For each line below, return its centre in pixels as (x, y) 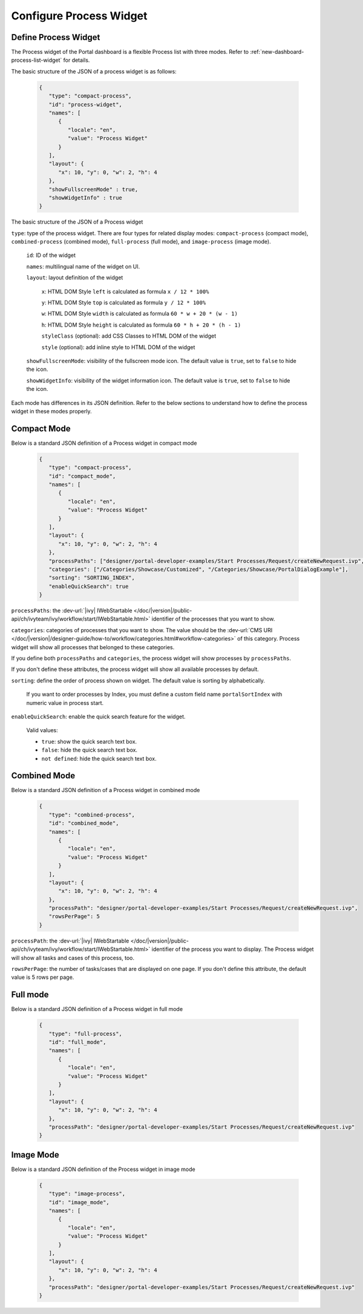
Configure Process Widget (79, 16)
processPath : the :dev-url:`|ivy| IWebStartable (70, 941)
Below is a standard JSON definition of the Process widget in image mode (103, 1169)
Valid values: (42, 730)
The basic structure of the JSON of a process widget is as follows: (94, 71)
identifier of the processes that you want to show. (213, 619)
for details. (77, 60)
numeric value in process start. (65, 702)
